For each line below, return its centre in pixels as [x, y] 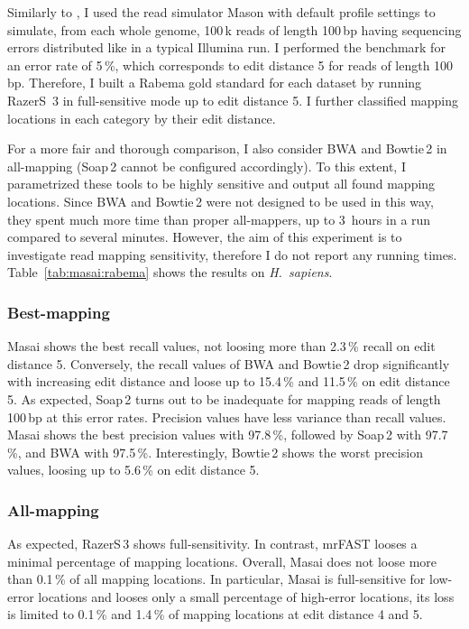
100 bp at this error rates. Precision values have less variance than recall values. [227, 416]
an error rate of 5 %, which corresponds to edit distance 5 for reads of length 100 [230, 65]
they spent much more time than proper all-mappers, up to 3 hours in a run [219, 219]
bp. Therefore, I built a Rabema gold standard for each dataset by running [215, 83]
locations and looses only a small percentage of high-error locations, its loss [246, 596]
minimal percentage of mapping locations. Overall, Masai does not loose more [222, 561]
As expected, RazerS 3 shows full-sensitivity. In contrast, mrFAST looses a [212, 544]
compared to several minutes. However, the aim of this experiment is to [205, 237]
